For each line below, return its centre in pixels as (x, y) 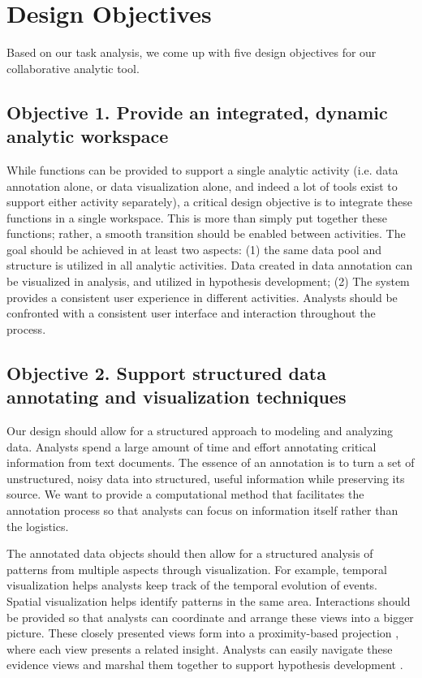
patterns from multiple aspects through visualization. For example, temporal (197, 569)
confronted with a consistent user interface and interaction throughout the (191, 313)
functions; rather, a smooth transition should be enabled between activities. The (206, 233)
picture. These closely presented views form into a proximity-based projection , (203, 633)
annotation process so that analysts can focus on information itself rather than (202, 510)
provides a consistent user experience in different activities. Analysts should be (202, 297)
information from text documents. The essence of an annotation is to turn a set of (211, 462)
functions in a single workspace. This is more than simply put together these (197, 217)
